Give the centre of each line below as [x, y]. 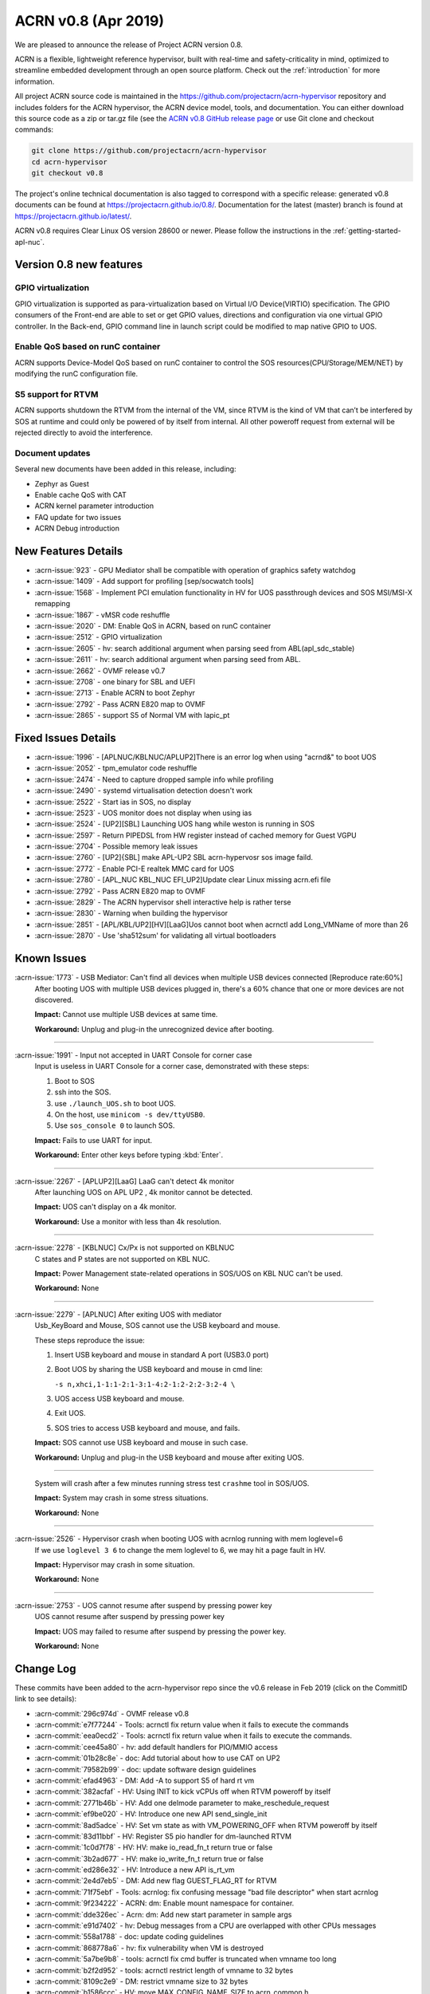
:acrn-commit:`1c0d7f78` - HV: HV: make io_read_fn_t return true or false [154, 1847]
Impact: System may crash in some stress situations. [121, 1498]
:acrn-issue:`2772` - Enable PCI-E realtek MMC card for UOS [135, 869]
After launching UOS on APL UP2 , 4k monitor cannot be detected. [144, 1192]
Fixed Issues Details [66, 738]
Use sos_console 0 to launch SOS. [115, 1125]
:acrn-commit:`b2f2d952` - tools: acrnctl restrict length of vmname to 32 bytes [164, 1970]
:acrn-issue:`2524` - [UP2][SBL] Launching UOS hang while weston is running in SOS [175, 824]
